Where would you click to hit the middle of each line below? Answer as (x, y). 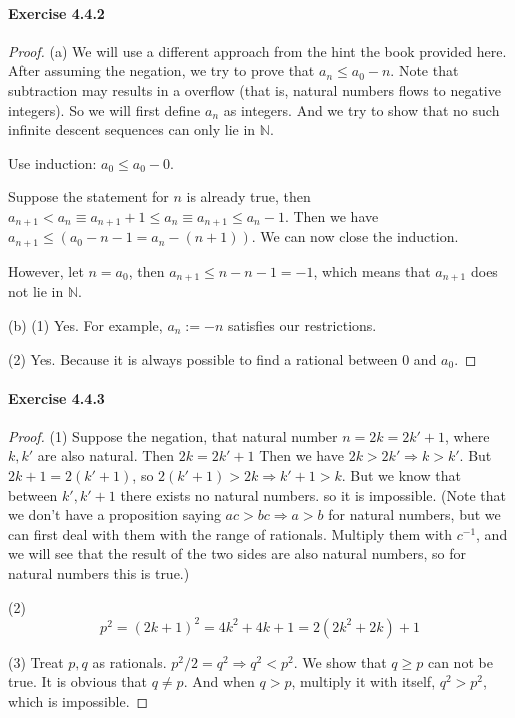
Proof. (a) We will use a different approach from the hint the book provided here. (257, 50)
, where (467, 435)
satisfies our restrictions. (302, 324)
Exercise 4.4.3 (56, 397)
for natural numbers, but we (414, 514)
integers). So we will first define (104, 109)
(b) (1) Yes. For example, (85, 324)
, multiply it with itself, (363, 681)
